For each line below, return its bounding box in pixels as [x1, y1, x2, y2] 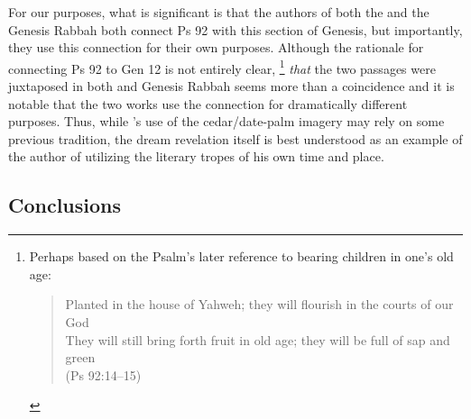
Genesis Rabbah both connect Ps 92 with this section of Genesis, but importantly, [8, 20, 463, 39]
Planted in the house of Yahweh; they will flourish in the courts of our [65, 295, 454, 314]
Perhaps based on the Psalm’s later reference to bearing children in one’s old [29, 247, 454, 266]
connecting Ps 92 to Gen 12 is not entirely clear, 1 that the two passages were [8, 56, 436, 77]
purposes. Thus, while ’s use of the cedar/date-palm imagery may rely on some [8, 112, 445, 131]
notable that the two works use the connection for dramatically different [8, 94, 408, 113]
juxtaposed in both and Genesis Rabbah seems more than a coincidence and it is [8, 77, 455, 96]
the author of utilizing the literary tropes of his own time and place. [8, 147, 384, 166]
